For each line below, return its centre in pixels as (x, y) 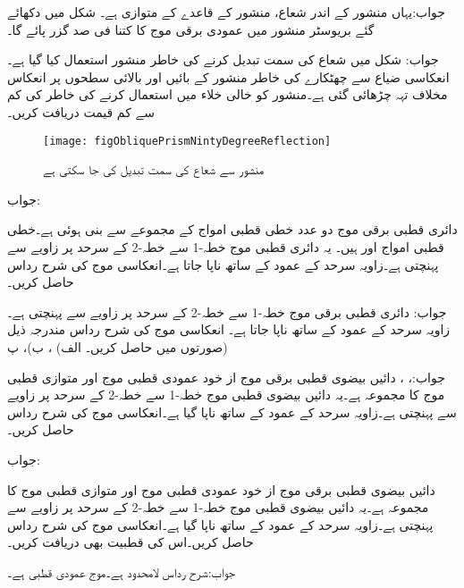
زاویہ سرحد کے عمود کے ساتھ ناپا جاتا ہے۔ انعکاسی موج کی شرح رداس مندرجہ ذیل (229, 329)
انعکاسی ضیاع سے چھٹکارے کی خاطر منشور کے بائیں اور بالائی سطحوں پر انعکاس (228, 76)
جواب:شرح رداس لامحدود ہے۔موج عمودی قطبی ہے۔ (122, 571)
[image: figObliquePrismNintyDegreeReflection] (187, 141)
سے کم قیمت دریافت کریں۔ (81, 111)
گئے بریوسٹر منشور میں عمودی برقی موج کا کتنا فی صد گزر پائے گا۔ (191, 29)
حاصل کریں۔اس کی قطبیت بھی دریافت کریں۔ (131, 542)
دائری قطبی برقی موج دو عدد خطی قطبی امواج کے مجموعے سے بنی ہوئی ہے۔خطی (232, 229)
